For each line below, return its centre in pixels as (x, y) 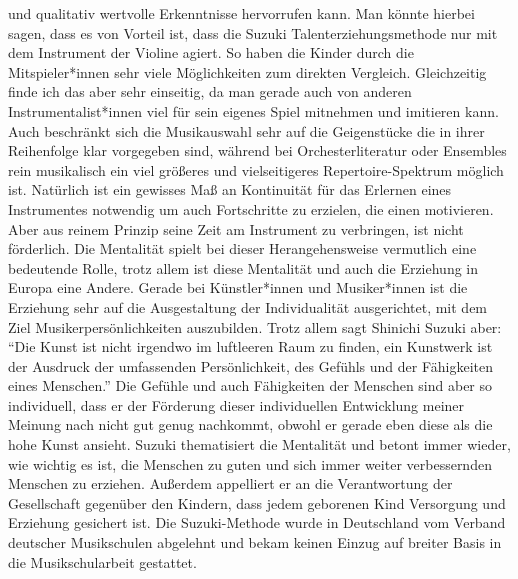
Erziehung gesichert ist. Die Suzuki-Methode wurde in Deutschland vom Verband (257, 522)
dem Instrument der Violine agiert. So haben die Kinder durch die (211, 52)
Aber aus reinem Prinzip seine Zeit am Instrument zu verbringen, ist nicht (236, 228)
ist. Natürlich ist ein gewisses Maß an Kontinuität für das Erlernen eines (230, 189)
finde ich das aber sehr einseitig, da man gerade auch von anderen (210, 91)
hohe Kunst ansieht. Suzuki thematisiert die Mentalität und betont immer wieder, (259, 444)
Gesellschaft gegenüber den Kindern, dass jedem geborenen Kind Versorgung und (257, 502)
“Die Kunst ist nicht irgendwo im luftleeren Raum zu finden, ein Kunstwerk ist (250, 346)
